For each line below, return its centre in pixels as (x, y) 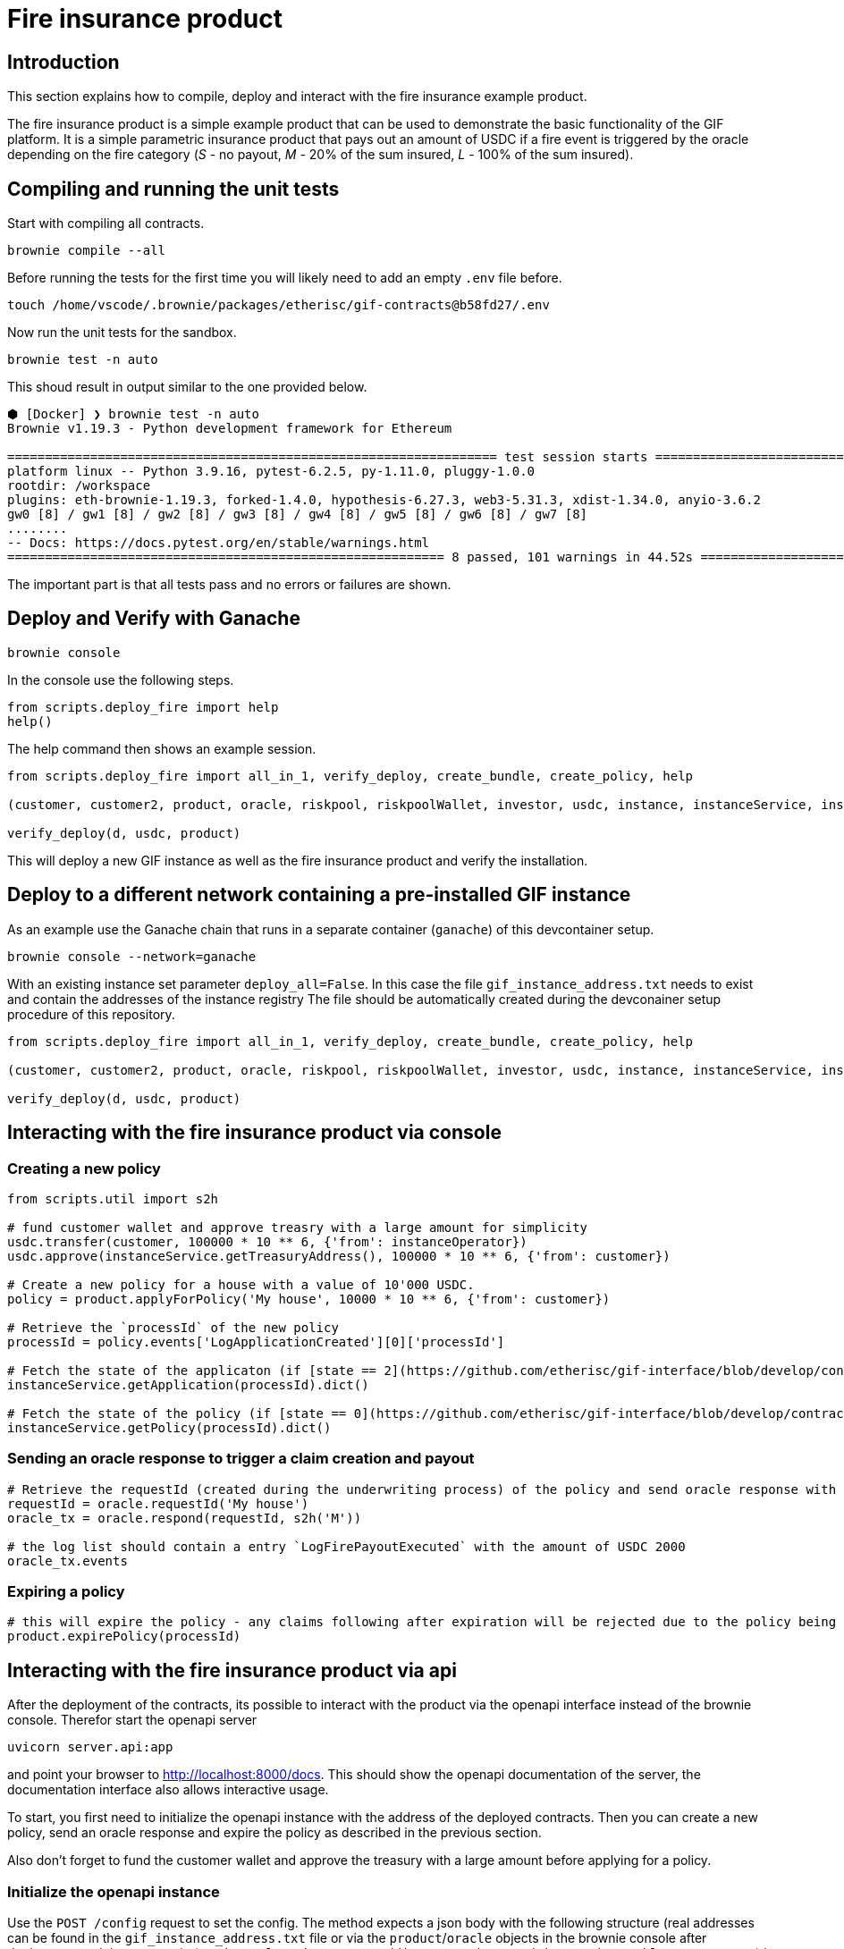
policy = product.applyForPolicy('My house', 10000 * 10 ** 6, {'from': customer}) (309, 1299)
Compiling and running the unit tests (173, 189)
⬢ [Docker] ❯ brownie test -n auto (133, 414)
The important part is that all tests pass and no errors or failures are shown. (229, 585)
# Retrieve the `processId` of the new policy (173, 1327)
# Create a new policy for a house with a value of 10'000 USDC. (241, 1284)
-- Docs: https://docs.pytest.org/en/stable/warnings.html (219, 543)
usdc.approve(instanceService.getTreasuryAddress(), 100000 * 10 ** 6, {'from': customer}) (339, 1256)
